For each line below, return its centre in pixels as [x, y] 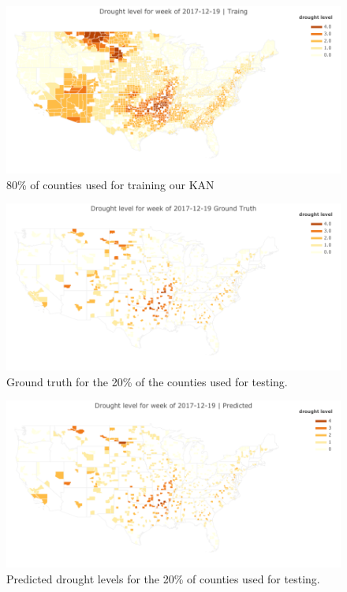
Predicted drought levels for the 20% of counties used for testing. [163, 578]
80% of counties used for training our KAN [110, 184]
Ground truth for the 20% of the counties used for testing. [147, 381]
